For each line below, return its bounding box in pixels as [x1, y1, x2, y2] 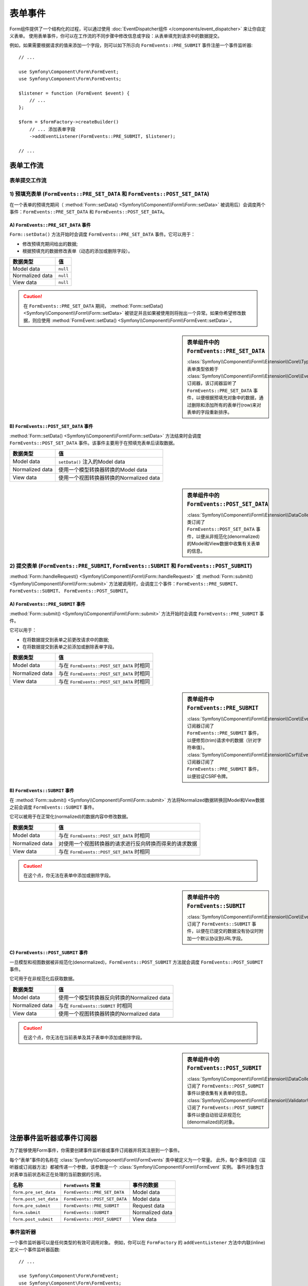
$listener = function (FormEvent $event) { [18, 90, 130, 96]
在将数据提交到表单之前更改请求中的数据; [22, 636, 110, 642]
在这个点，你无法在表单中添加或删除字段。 [23, 872, 113, 879]
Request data [132, 1202, 165, 1209]
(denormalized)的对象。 [187, 1119, 238, 1125]
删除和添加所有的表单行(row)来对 [191, 402, 261, 408]
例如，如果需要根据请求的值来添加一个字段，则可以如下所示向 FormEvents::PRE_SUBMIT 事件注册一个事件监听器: [9, 42, 253, 48]
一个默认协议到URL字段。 [191, 935, 246, 941]
